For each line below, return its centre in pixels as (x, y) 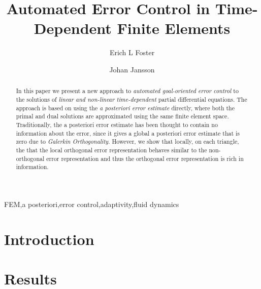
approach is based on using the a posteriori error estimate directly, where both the (125, 108)
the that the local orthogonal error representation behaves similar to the (111, 150)
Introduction (49, 239)
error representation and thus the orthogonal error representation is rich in (145, 158)
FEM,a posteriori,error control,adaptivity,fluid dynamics (92, 204)
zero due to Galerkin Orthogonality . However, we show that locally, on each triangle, (127, 141)
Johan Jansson (132, 69)
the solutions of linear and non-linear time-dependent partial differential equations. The (132, 99)
